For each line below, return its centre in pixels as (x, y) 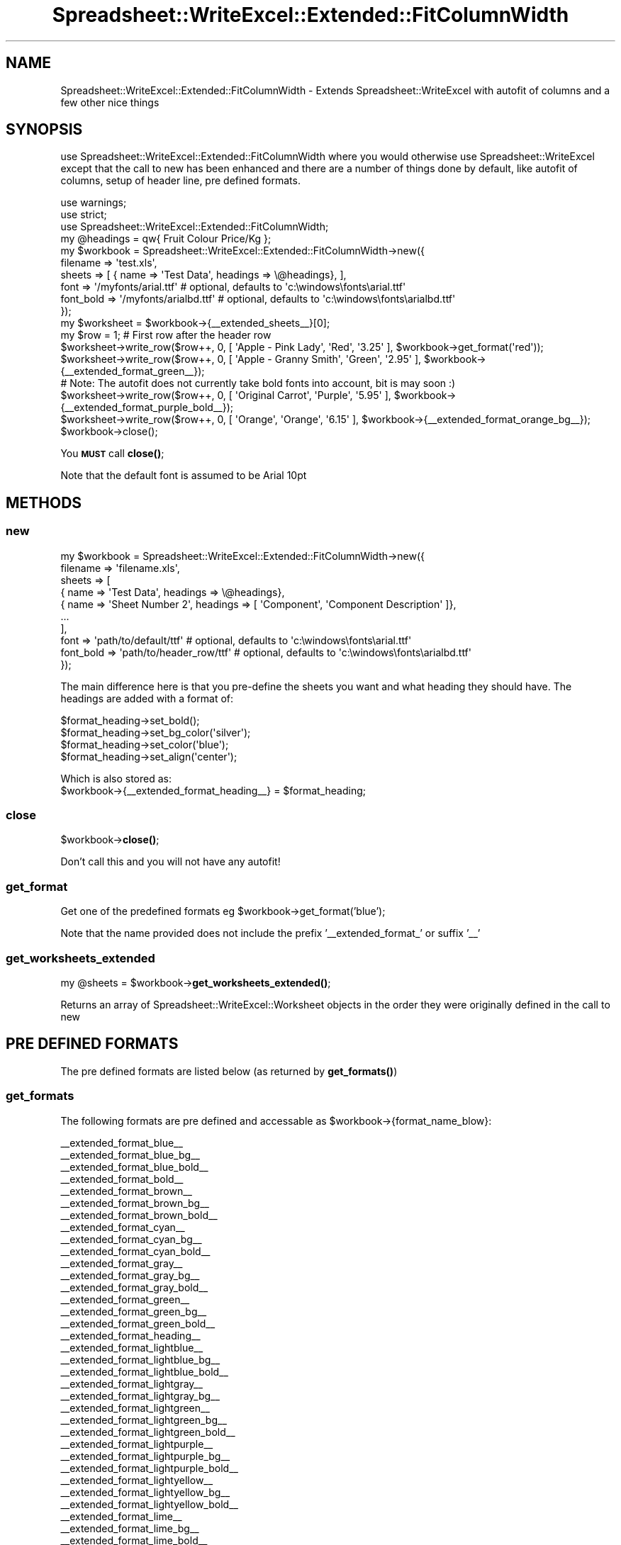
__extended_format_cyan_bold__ (135, 1251)
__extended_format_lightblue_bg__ (140, 1359)
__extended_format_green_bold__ (138, 1323)
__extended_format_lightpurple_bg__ (145, 1456)
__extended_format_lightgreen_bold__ (148, 1432)
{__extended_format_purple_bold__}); (147, 408)
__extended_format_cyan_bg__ (131, 1239)
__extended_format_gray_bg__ (130, 1275)
